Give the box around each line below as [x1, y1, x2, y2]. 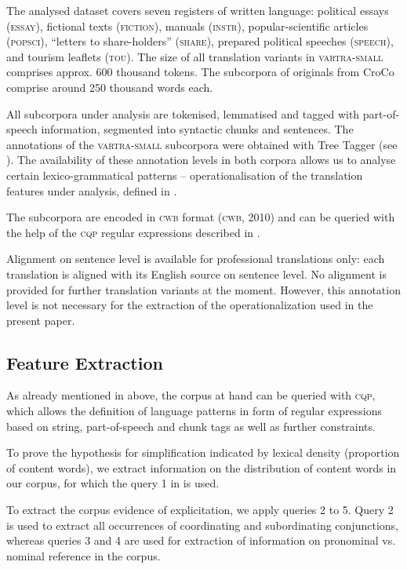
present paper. [6, 312, 75, 328]
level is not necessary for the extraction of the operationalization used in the [6, 297, 373, 313]
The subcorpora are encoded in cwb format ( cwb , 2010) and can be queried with [6, 209, 395, 225]
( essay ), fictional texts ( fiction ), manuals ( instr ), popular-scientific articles [6, 17, 369, 34]
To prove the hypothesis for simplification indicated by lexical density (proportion [6, 444, 400, 461]
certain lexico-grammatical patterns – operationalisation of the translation [6, 166, 363, 183]
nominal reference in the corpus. [6, 547, 161, 564]
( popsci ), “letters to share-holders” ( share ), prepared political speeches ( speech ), [6, 33, 394, 49]
